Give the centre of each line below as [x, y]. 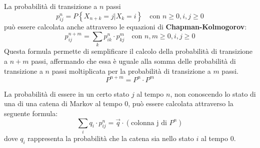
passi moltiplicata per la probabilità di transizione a [131, 71]
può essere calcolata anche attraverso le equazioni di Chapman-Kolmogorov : [125, 27]
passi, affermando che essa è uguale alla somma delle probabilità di [133, 61]
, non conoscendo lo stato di [213, 93]
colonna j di [149, 123]
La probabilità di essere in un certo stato [67, 93]
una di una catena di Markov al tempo [63, 103]
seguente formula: [31, 113]
